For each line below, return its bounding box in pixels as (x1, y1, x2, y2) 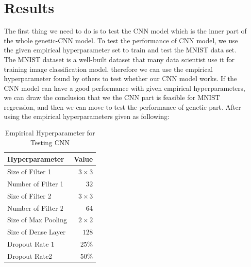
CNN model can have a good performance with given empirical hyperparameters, (4, 83, 245, 93)
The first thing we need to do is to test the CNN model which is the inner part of (4, 26, 247, 36)
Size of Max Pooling (7, 215, 67, 225)
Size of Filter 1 (7, 167, 51, 177)
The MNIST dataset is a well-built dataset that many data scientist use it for (4, 54, 234, 64)
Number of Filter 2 (7, 202, 64, 213)
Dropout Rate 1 (7, 239, 54, 249)
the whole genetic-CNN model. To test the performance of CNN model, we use (4, 35, 238, 45)
